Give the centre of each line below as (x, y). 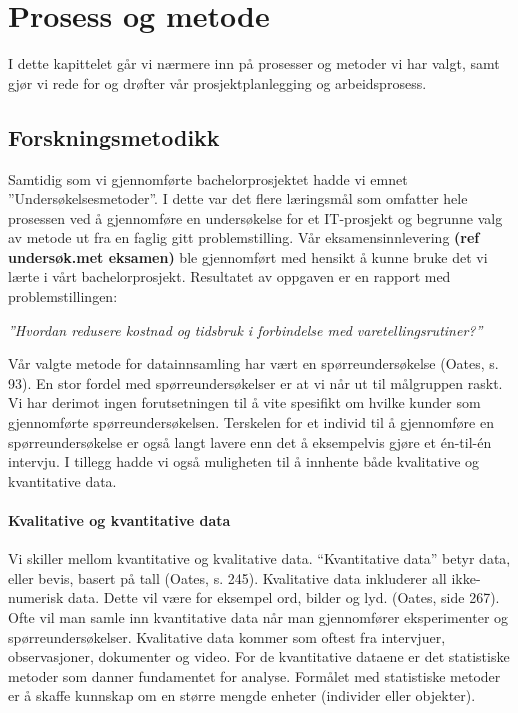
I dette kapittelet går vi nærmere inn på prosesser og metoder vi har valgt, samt (254, 63)
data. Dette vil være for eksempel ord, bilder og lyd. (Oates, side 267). (284, 597)
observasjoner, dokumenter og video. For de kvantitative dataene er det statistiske (259, 656)
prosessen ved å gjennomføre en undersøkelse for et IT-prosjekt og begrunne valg (255, 217)
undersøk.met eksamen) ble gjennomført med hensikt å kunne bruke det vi (248, 256)
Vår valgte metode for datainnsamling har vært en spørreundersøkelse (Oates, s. (253, 363)
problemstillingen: (63, 296)
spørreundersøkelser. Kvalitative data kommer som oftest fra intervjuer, (227, 636)
